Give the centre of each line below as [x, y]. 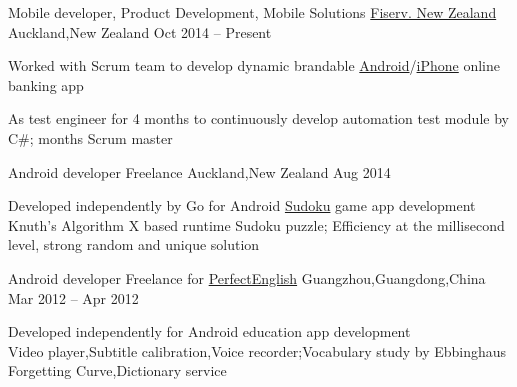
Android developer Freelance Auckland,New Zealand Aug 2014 [199, 171]
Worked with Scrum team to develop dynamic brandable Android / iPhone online [254, 65]
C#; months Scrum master [90, 137]
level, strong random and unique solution [134, 244]
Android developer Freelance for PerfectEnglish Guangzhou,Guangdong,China [247, 277]
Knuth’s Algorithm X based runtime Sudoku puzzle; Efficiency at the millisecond [256, 224]
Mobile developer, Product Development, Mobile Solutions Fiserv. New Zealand [252, 12]
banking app [46, 84]
